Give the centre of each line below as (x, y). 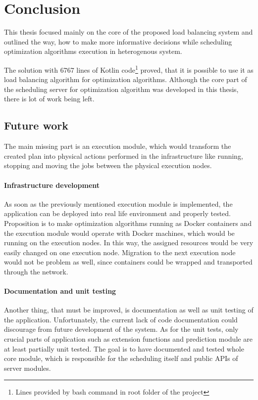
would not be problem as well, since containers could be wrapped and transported (128, 262)
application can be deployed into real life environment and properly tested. (117, 213)
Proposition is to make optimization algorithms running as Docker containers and (128, 223)
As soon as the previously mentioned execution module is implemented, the (118, 203)
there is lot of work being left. (49, 99)
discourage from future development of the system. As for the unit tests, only (121, 329)
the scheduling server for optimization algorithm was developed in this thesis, (121, 89)
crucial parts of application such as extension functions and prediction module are (128, 339)
